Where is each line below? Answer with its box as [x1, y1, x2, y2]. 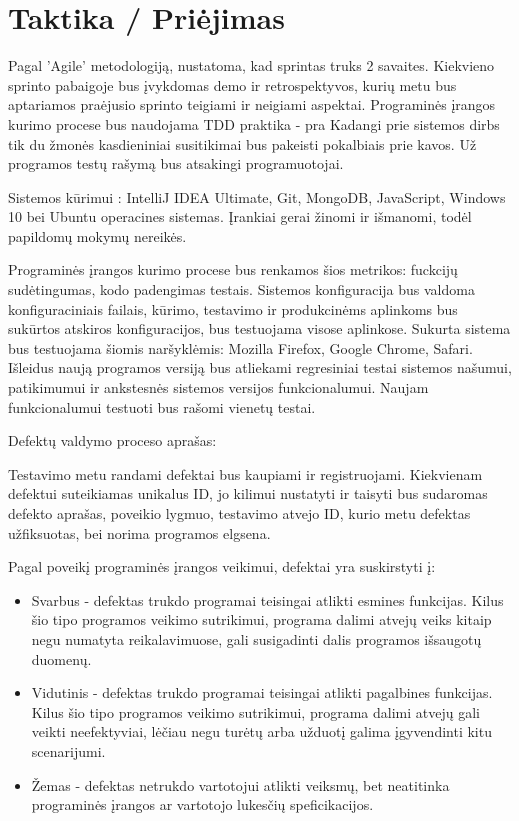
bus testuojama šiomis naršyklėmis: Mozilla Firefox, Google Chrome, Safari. [8, 337, 473, 358]
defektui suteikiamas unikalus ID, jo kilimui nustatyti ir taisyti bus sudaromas [8, 483, 488, 504]
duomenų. [31, 648, 92, 669]
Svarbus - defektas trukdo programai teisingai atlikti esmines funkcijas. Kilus [31, 589, 504, 610]
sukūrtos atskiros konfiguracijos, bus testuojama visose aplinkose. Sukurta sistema [8, 318, 511, 339]
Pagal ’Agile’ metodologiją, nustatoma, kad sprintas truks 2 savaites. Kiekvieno [8, 55, 495, 76]
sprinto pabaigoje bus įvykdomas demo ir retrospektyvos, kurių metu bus [8, 74, 457, 95]
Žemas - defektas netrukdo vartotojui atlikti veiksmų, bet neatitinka [31, 774, 450, 795]
